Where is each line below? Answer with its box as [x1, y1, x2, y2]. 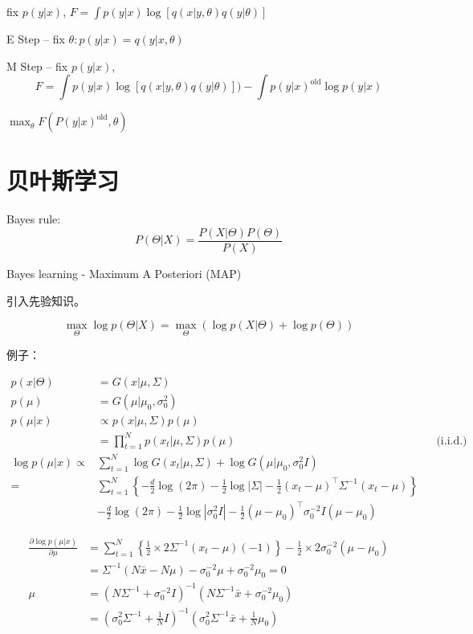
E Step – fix [6, 31, 65, 47]
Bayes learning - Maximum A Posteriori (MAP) [6, 264, 242, 281]
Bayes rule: [6, 211, 61, 227]
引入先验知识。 [6, 292, 85, 309]
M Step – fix [6, 57, 68, 74]
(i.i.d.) [436, 435, 467, 447]
